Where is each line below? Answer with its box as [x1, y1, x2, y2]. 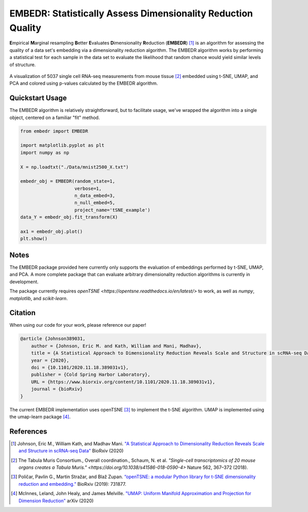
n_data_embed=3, [74, 193, 115, 199]
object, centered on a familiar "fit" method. [9, 114, 100, 121]
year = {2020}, [31, 357, 69, 363]
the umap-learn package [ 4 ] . [9, 413, 71, 420]
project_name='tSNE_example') [74, 207, 151, 213]
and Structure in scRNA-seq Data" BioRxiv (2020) [18, 448, 124, 454]
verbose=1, [74, 185, 102, 191]
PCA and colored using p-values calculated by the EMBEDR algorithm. [9, 80, 158, 87]
